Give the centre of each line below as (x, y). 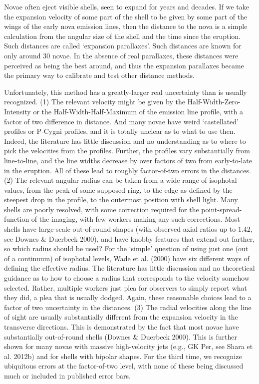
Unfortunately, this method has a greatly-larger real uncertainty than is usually (126, 92)
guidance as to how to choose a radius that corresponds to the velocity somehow (127, 278)
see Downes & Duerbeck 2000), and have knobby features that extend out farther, (129, 238)
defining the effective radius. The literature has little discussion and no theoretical (129, 268)
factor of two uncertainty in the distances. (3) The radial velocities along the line (128, 307)
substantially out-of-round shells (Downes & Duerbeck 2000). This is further (121, 336)
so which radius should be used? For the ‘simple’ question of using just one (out (126, 248)
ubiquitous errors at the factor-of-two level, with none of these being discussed (124, 366)
